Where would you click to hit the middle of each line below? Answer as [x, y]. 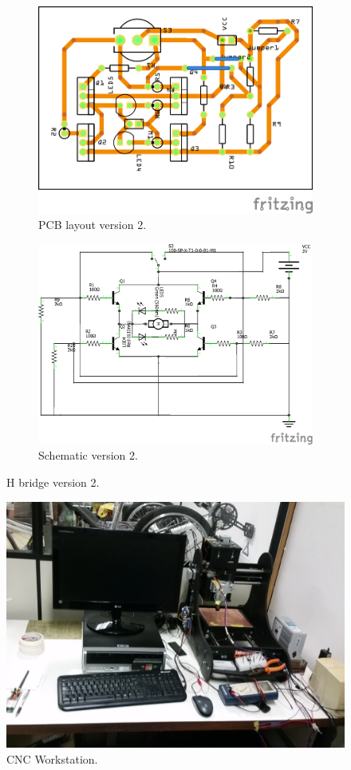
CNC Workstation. [52, 758]
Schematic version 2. [88, 455]
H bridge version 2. [53, 482]
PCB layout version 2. [93, 225]
